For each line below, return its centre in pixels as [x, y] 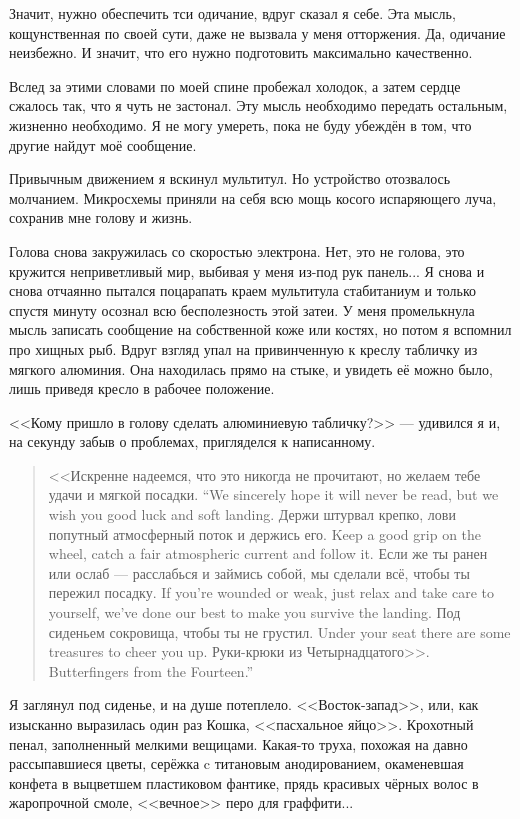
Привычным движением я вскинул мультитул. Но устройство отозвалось [230, 178]
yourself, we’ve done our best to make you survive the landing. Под [254, 612]
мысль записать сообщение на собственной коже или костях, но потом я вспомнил [260, 329]
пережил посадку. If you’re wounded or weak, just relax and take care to [271, 592]
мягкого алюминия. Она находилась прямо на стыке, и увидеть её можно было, [251, 368]
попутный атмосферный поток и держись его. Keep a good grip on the [265, 533]
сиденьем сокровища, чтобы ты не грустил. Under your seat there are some [279, 631]
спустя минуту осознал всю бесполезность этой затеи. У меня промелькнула [242, 309]
